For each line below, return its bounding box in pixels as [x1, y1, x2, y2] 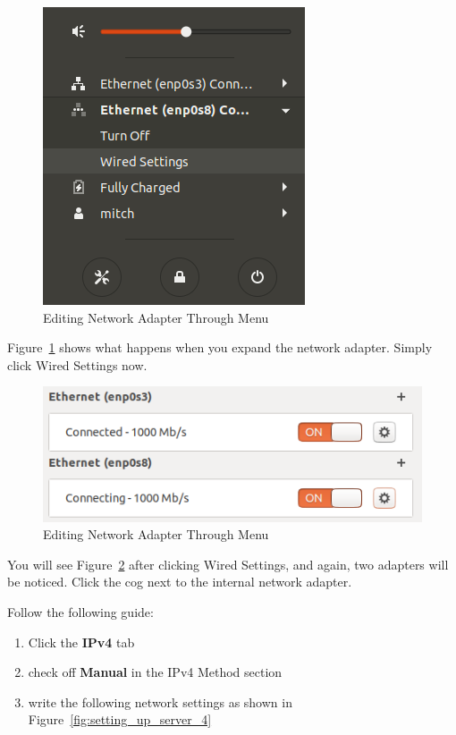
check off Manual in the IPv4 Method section [28, 663, 283, 681]
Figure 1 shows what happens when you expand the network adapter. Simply [7, 338, 433, 357]
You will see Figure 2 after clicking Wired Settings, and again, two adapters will [7, 554, 449, 573]
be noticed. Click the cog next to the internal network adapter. [7, 572, 352, 591]
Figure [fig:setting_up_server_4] [28, 710, 212, 729]
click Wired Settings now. [7, 355, 148, 374]
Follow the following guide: [7, 602, 154, 621]
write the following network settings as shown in [28, 692, 292, 711]
